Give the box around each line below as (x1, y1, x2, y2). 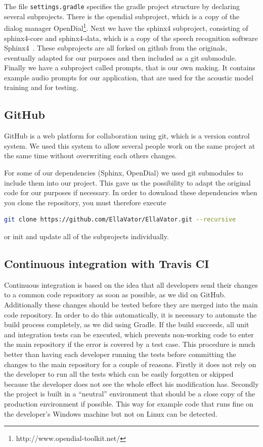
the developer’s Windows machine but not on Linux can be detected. (4, 408, 217, 419)
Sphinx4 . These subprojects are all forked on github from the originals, (4, 42, 227, 53)
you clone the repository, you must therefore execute (4, 197, 166, 207)
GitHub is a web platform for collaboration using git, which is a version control (4, 130, 250, 141)
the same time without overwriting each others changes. (4, 150, 177, 161)
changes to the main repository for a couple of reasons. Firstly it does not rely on (4, 359, 256, 369)
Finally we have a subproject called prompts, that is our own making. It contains (4, 62, 255, 73)
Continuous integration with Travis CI (4, 256, 209, 271)
